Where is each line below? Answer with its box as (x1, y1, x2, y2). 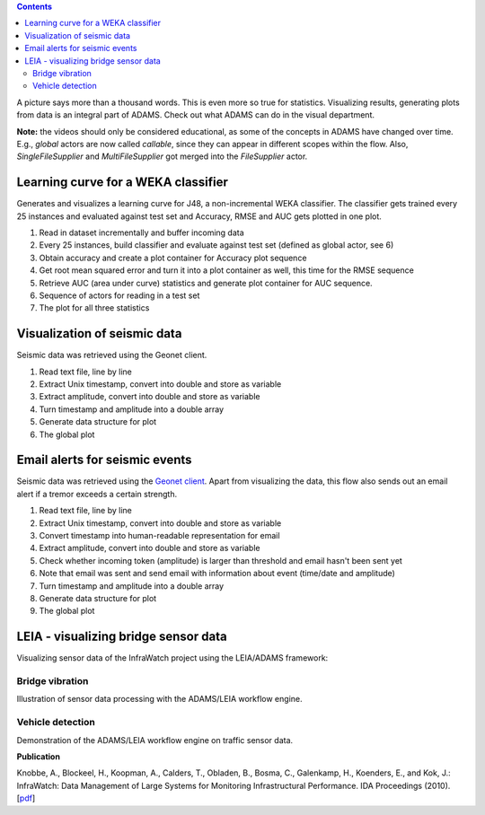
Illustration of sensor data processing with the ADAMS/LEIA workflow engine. (16, 694, 303, 705)
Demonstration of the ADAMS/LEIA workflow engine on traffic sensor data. (16, 734, 294, 745)
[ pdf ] (16, 793, 36, 803)
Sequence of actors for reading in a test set (39, 290, 200, 301)
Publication (16, 750, 60, 762)
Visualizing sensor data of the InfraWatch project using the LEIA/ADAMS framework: (16, 653, 329, 663)
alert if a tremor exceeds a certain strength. (16, 488, 178, 499)
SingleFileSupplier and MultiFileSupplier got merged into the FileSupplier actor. (16, 151, 308, 162)
